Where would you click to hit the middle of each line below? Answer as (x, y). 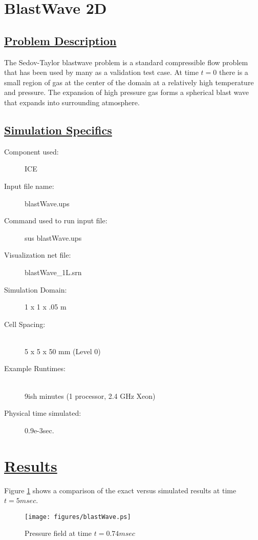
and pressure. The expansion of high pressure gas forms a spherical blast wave (127, 92)
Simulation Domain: (36, 289)
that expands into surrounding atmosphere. (72, 102)
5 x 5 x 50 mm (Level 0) (63, 351)
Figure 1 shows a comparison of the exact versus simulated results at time (120, 490)
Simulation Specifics (58, 130)
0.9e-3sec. (39, 430)
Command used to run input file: (56, 220)
